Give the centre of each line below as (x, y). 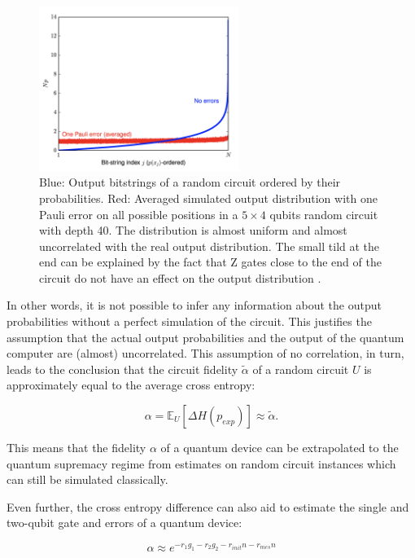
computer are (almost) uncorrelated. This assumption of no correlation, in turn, (205, 353)
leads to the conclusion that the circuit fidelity (122, 369)
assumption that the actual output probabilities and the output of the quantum (205, 337)
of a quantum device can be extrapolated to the (280, 448)
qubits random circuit (324, 214)
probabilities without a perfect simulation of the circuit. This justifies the (189, 321)
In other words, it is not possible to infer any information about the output (194, 305)
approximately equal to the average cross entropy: (131, 385)
